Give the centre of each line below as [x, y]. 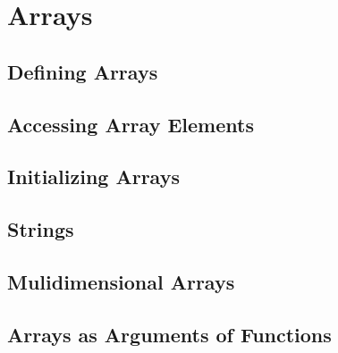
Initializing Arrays [93, 176]
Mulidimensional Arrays [121, 281]
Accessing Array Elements [131, 124]
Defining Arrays [83, 71]
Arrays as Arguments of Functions [169, 334]
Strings [41, 229]
